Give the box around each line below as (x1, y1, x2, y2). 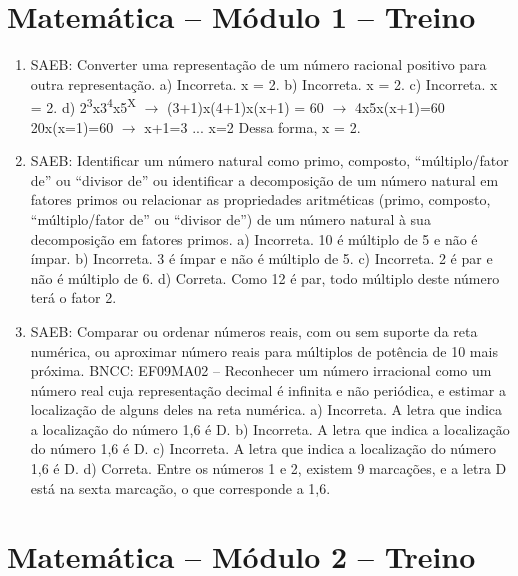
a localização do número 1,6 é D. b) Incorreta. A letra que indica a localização (30, 418, 510, 439)
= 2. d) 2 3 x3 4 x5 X (30, 94, 137, 117)
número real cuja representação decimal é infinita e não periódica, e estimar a (30, 379, 506, 400)
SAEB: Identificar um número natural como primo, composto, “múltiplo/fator (30, 150, 509, 171)
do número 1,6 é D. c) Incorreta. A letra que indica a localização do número (30, 438, 496, 459)
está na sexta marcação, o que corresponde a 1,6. (30, 477, 331, 498)
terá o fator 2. (30, 287, 117, 308)
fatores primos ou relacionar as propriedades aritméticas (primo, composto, (30, 189, 491, 210)
